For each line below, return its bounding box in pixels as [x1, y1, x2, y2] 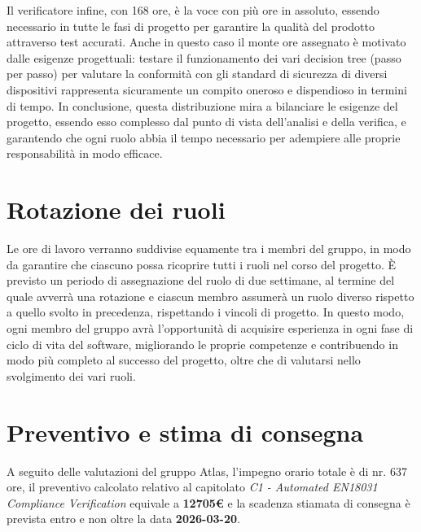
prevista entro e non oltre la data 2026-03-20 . [7, 510, 240, 527]
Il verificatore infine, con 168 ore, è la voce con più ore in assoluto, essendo [7, 2, 379, 18]
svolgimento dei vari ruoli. [7, 367, 136, 384]
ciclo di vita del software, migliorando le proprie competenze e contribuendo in [7, 335, 398, 352]
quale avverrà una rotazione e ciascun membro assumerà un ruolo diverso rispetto [7, 287, 414, 304]
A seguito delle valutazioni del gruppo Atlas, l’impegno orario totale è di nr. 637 [7, 462, 407, 479]
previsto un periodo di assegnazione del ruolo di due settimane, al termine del [7, 272, 395, 289]
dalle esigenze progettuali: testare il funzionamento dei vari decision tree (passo [7, 49, 401, 66]
